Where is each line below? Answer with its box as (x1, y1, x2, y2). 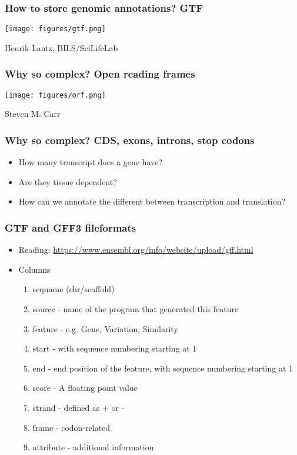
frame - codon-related (32, 421, 111, 433)
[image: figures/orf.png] (5, 91, 106, 99)
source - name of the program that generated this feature (32, 302, 239, 315)
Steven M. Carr (5, 108, 61, 120)
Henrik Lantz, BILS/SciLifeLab (5, 41, 118, 53)
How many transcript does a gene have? (18, 156, 162, 168)
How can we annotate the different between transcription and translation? (18, 195, 286, 208)
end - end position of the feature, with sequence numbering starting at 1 (32, 362, 293, 374)
